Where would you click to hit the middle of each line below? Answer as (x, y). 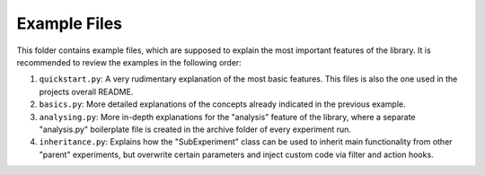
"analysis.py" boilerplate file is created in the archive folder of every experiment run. (195, 129)
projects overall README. (86, 92)
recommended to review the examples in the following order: (129, 62)
